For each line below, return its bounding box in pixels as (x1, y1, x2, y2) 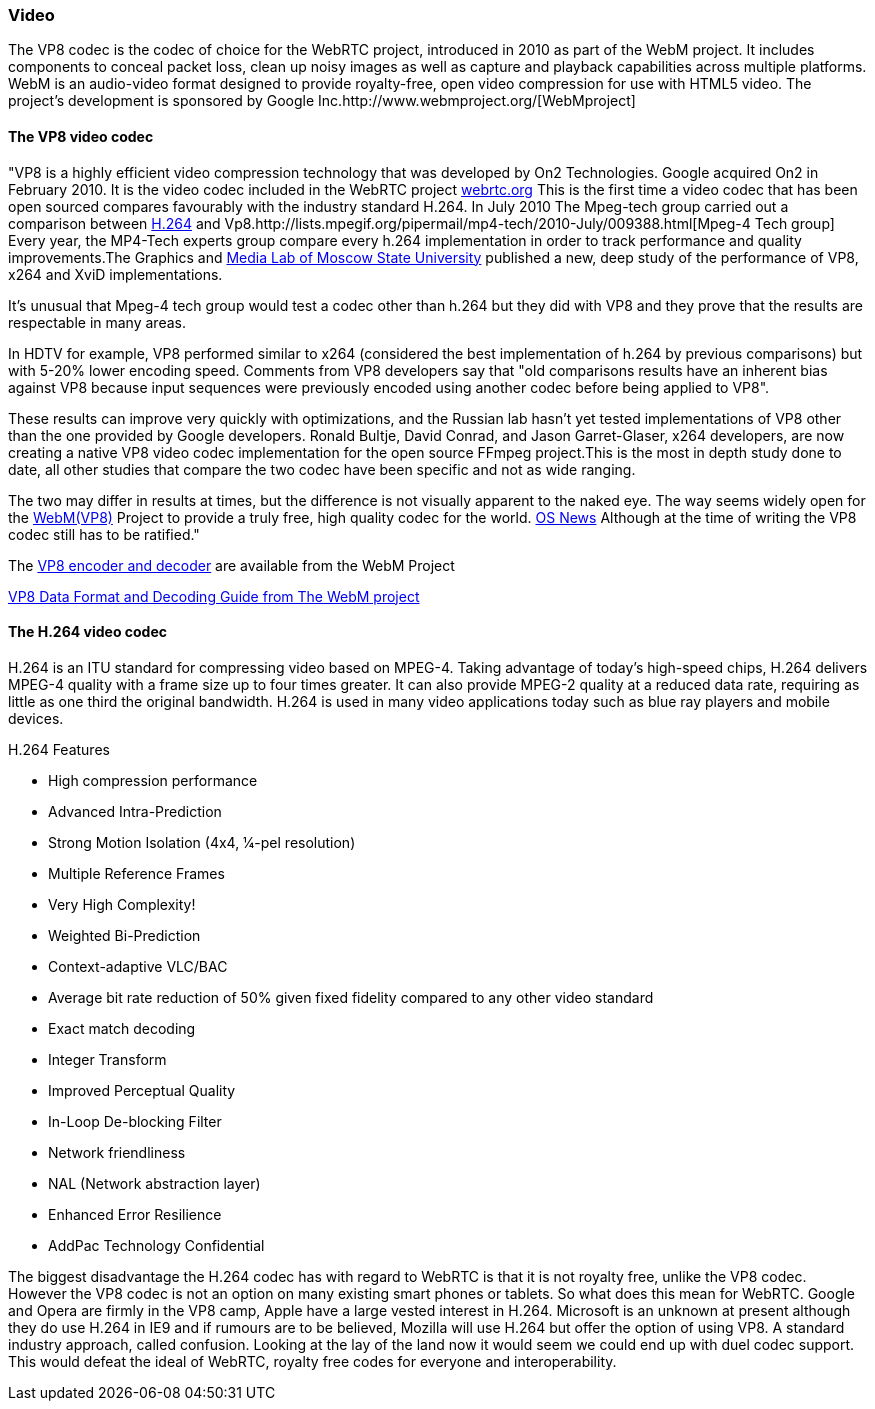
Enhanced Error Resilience (48, 1205, 222, 1223)
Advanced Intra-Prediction (48, 802, 222, 820)
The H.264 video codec (8, 623, 168, 641)
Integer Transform (48, 1050, 167, 1068)
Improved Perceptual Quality (48, 1081, 236, 1099)
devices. (8, 709, 64, 727)
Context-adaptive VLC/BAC (48, 957, 228, 975)
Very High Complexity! (48, 895, 196, 913)
